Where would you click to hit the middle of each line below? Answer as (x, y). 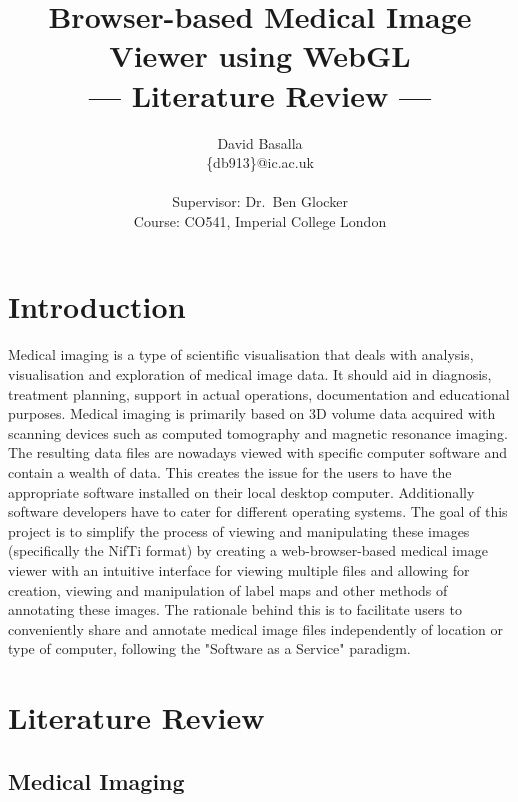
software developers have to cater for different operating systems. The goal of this (258, 511)
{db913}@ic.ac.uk (260, 162)
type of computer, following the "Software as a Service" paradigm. (209, 648)
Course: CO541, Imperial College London (260, 220)
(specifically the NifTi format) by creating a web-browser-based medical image (248, 550)
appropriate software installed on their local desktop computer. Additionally (241, 491)
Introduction (97, 306)
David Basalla (260, 142)
